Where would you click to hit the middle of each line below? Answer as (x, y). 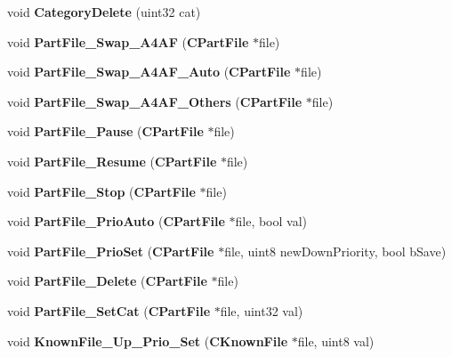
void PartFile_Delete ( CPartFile (107, 281)
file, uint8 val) (336, 341)
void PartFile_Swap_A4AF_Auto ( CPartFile (149, 72)
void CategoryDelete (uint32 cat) (104, 12)
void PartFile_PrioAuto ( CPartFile (116, 221)
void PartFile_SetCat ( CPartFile (109, 310)
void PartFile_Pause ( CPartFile (105, 131)
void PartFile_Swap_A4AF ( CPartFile (128, 41)
